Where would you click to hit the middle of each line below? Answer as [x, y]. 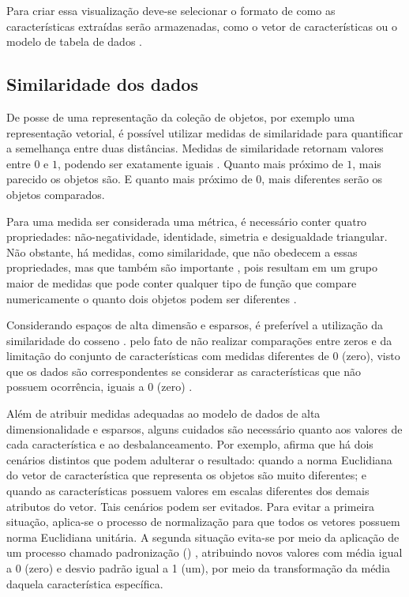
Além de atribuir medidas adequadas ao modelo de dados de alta [163, 413]
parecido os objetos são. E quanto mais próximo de [129, 179]
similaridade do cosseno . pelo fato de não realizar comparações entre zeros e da [199, 340]
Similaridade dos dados [102, 84]
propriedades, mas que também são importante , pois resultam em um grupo [192, 267]
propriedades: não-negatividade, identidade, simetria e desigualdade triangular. [197, 237]
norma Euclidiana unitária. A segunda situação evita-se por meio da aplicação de [203, 537]
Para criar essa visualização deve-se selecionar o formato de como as [171, 10]
